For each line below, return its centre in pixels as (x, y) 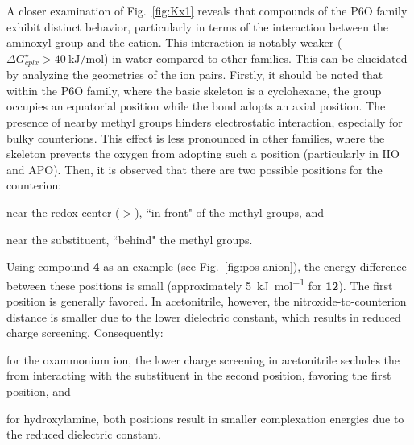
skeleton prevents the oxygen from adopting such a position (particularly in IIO (203, 154)
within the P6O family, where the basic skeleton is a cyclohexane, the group (194, 90)
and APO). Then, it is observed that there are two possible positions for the (195, 169)
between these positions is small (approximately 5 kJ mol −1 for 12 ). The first (200, 284)
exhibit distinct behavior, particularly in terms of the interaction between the (198, 26)
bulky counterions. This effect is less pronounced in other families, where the (196, 137)
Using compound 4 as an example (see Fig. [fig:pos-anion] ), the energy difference (207, 266)
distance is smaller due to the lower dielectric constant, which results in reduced (204, 316)
